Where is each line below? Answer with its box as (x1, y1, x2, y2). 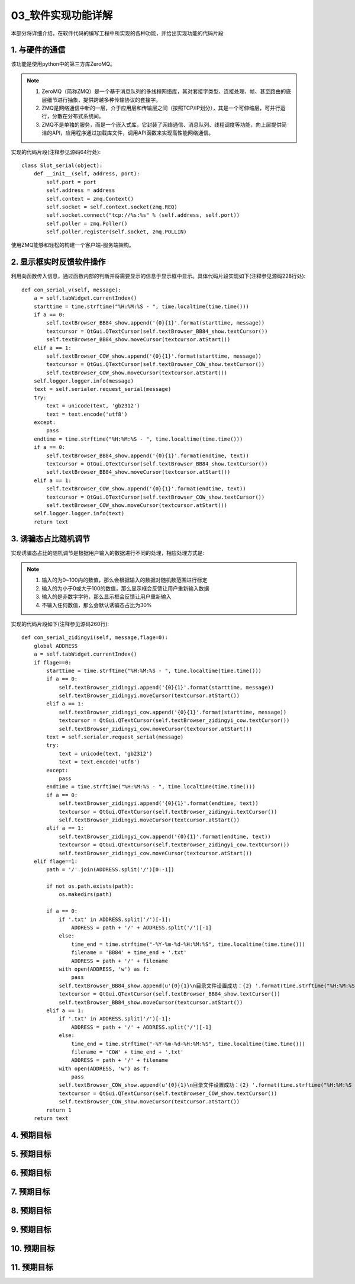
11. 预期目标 (11, 1262, 53, 1272)
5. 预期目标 (11, 1149, 51, 1159)
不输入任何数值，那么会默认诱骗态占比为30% (41, 601, 152, 608)
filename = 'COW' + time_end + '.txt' (71, 1048, 184, 1055)
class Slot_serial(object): (21, 162, 103, 169)
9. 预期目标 (11, 1224, 51, 1234)
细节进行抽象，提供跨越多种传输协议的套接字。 (46, 96, 161, 103)
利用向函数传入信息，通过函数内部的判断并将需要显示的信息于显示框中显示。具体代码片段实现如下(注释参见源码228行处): (11, 272, 306, 280)
